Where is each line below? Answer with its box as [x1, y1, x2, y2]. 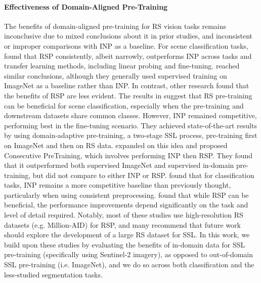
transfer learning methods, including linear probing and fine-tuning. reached [4, 60, 240, 71]
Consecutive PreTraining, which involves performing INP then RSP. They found [4, 150, 253, 160]
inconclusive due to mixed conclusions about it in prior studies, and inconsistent [4, 30, 253, 41]
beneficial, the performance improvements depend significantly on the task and [4, 199, 248, 210]
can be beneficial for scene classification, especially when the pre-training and [4, 100, 244, 111]
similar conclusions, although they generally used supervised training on [4, 70, 227, 81]
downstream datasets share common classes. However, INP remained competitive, [4, 110, 257, 121]
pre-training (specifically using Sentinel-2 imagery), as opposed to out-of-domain [4, 249, 253, 260]
